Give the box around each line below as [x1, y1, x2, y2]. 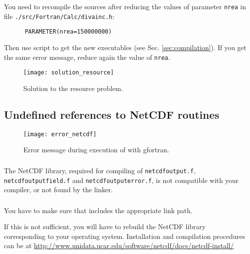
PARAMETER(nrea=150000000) [24, 28, 112, 36]
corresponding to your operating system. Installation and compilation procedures [4, 231, 245, 241]
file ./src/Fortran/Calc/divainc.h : [4, 11, 114, 21]
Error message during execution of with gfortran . [23, 145, 169, 155]
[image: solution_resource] [23, 69, 114, 76]
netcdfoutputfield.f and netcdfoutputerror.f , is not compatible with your [4, 175, 239, 185]
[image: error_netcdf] [23, 130, 97, 138]
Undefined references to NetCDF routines [4, 107, 219, 122]
